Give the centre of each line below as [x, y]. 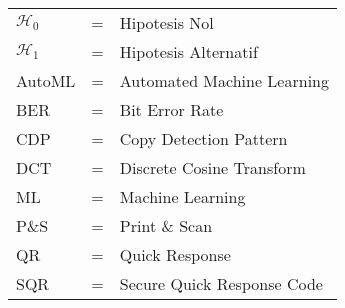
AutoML [46, 80]
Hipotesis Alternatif [188, 51]
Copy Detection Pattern [203, 138]
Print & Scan [166, 225]
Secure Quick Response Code [221, 283]
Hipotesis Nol [166, 22]
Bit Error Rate [171, 109]
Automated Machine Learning [224, 80]
